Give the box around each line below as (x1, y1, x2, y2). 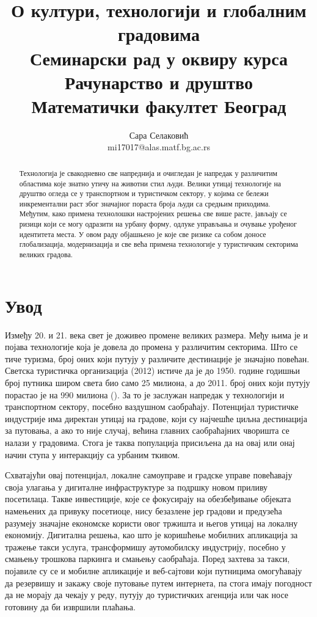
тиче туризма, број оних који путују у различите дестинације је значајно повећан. (5, 352, 310, 365)
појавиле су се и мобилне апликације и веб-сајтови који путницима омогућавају (5, 564, 302, 577)
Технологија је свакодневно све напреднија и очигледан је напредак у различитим (19, 167, 278, 178)
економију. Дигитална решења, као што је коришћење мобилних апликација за (5, 528, 298, 541)
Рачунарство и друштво (65, 69, 253, 94)
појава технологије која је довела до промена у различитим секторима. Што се (5, 340, 298, 353)
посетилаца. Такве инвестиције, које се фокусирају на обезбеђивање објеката (5, 492, 291, 505)
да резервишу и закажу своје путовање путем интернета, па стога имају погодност (5, 576, 312, 589)
